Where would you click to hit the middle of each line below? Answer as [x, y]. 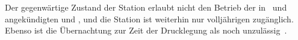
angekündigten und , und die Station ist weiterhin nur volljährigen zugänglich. [149, 19]
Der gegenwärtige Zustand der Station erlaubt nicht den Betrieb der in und [146, 7]
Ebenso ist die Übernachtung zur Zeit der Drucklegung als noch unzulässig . [146, 30]
